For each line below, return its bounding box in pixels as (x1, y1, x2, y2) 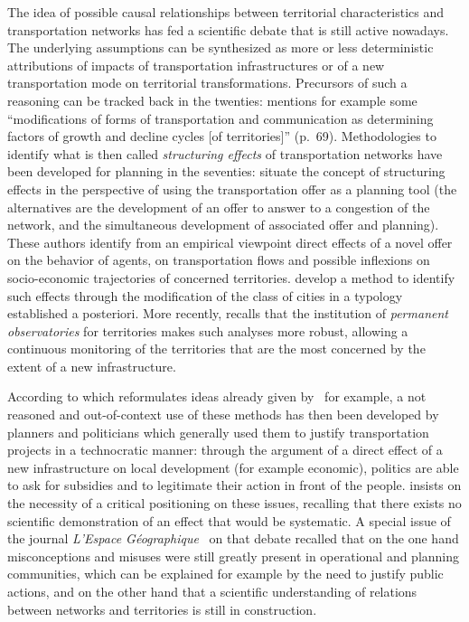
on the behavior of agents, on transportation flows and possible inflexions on (7, 250, 430, 269)
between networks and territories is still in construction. (7, 599, 317, 618)
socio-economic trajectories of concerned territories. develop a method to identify (7, 268, 455, 287)
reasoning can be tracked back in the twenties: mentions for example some (7, 90, 417, 109)
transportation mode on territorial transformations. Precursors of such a (7, 73, 408, 92)
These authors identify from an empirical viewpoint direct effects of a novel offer (7, 232, 453, 251)
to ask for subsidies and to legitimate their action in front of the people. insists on (7, 476, 462, 495)
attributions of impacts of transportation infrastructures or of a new (7, 55, 385, 74)
